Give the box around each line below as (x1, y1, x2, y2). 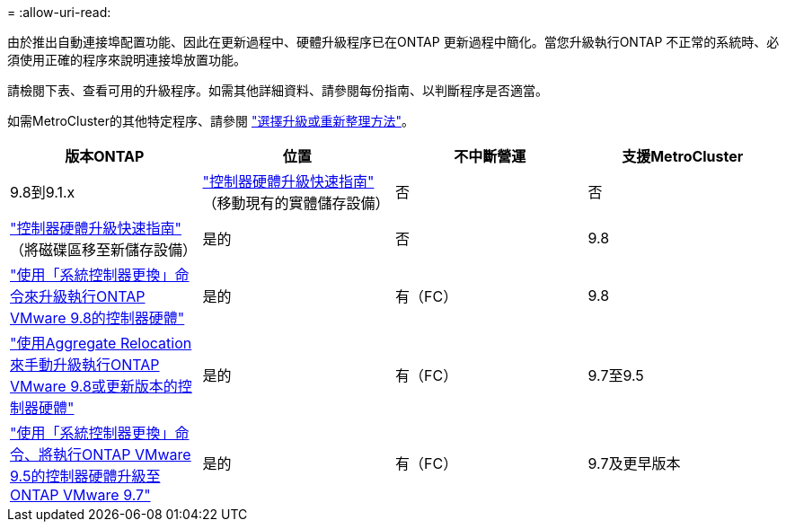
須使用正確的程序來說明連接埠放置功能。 (7, 52, 246, 67)
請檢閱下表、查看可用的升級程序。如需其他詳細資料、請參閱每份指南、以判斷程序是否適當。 (7, 83, 548, 98)
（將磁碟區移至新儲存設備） (10, 241, 198, 259)
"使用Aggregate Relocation (10, 334, 192, 352)
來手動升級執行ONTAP (10, 356, 160, 374)
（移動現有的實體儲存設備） (202, 194, 390, 212)
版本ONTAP (65, 147, 145, 165)
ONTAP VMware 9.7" (10, 486, 151, 504)
